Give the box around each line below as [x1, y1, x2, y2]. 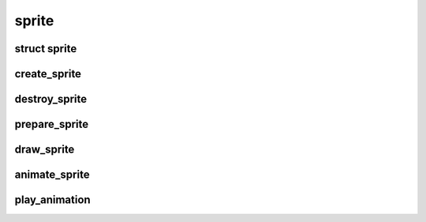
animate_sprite [14, 168, 90, 182]
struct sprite [14, 42, 77, 55]
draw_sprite [14, 143, 75, 156]
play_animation [14, 194, 91, 207]
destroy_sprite [14, 92, 88, 106]
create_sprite [14, 67, 82, 81]
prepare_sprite [14, 118, 89, 131]
